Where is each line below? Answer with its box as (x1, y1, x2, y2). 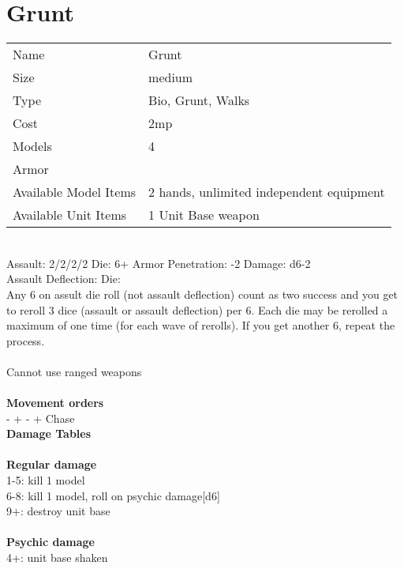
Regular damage (6, 456, 97, 473)
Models (13, 137, 52, 156)
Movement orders (6, 394, 104, 411)
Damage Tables (6, 425, 92, 442)
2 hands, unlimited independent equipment (148, 183, 385, 202)
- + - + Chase (6, 409, 75, 426)
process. (6, 332, 45, 349)
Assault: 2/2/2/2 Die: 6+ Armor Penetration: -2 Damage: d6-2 (6, 254, 311, 271)
